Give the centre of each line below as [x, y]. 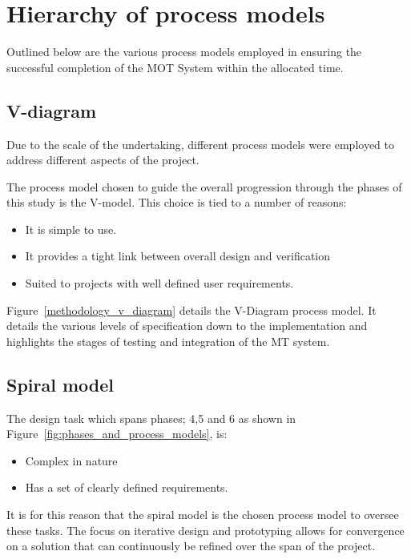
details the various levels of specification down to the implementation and [187, 326]
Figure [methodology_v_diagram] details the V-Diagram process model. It [191, 310]
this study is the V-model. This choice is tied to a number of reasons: [177, 202]
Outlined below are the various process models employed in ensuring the [184, 52]
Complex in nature [71, 460]
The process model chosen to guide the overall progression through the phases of [204, 186]
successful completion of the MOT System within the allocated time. [175, 67]
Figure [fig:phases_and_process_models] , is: [117, 434]
